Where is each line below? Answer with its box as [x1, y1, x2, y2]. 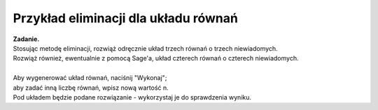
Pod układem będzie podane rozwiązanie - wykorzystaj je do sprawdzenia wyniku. [13, 93, 252, 101]
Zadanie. [13, 35, 40, 43]
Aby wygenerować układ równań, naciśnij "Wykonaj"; [13, 74, 167, 82]
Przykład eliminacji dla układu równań [13, 10, 238, 26]
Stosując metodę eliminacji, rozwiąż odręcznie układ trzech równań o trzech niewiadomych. [13, 44, 278, 52]
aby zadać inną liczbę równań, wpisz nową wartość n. [13, 84, 169, 92]
